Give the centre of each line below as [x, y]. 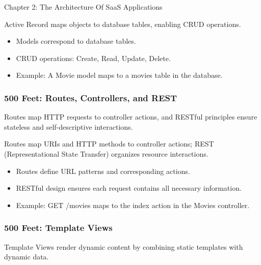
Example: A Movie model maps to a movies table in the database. [119, 75]
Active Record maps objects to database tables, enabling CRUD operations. [123, 24]
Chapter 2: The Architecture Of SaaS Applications [83, 7]
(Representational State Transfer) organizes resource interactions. [106, 153]
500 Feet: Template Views [58, 228]
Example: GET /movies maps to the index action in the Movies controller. [133, 205]
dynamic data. [27, 257]
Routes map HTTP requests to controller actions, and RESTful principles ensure [131, 117]
